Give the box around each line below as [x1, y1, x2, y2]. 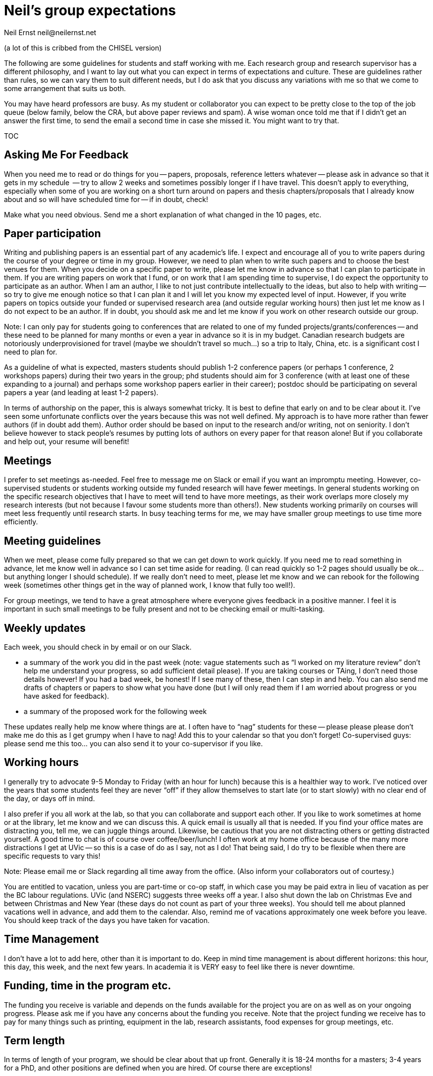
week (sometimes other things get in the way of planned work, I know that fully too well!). [4, 581, 295, 590]
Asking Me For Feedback [4, 149, 129, 161]
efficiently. [4, 517, 38, 526]
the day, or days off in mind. [4, 794, 95, 803]
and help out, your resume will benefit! [4, 437, 129, 446]
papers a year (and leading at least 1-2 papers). [4, 388, 158, 397]
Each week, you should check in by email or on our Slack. [4, 642, 192, 651]
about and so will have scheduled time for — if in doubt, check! [4, 195, 208, 204]
